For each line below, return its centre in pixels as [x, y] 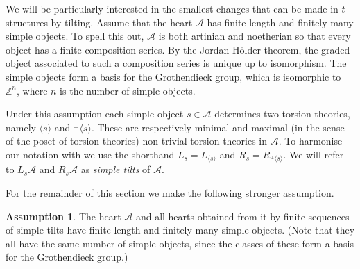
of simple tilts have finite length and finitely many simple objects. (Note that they [180, 230]
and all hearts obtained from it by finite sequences [242, 216]
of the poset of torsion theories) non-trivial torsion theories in [137, 141]
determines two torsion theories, [282, 114]
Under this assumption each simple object [95, 114]
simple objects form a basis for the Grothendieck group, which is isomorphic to [173, 76]
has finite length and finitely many [280, 22]
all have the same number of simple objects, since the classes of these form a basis [180, 243]
